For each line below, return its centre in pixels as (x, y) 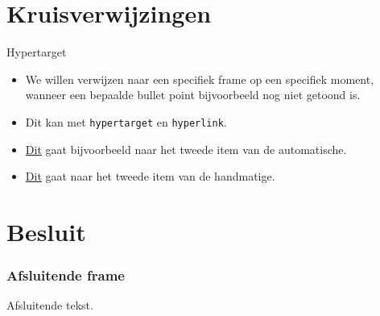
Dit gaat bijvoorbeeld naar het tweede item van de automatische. (186, 149)
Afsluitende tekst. (50, 305)
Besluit (46, 231)
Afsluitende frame (66, 275)
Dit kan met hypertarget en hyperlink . (126, 121)
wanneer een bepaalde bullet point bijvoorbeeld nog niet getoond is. (193, 95)
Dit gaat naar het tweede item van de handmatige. (150, 176)
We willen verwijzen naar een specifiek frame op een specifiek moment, (200, 79)
